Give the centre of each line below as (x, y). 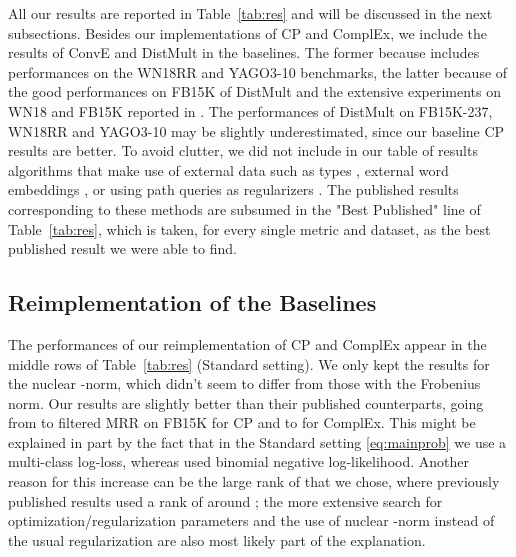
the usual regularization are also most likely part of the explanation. (217, 539)
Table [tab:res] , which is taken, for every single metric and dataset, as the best (249, 228)
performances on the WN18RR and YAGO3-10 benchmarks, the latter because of (258, 71)
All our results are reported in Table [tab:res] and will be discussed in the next (250, 13)
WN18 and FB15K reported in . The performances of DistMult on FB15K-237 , (250, 110)
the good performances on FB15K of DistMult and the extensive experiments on (254, 91)
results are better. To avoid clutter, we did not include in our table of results (243, 150)
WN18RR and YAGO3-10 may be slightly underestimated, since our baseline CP (256, 130)
